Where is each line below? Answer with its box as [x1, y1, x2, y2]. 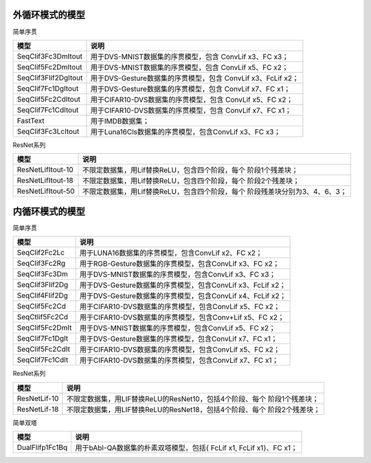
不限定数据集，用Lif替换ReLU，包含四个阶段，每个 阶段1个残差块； [82, 166, 299, 175]
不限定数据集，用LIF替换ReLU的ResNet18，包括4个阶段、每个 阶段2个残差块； [66, 405, 321, 414]
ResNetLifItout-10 [16, 165, 74, 174]
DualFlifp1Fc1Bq [16, 442, 68, 452]
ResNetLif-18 [16, 404, 59, 414]
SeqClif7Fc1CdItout [16, 105, 79, 115]
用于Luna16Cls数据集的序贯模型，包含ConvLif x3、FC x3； [90, 127, 281, 137]
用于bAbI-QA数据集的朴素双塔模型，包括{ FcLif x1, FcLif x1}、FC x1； [75, 443, 298, 453]
